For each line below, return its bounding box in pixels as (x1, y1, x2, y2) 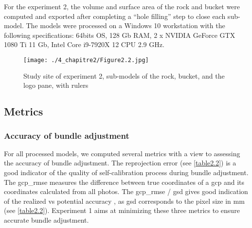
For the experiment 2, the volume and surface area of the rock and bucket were (4, 1, 240, 11)
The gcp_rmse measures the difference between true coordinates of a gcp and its (4, 177, 245, 187)
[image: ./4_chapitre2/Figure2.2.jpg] (23, 56, 149, 64)
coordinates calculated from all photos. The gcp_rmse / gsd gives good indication (4, 186, 248, 196)
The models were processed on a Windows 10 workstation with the (26, 20, 225, 31)
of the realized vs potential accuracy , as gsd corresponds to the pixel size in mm (4, 195, 245, 206)
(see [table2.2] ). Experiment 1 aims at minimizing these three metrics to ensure (4, 205, 240, 215)
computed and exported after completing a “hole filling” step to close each (4, 11, 226, 21)
